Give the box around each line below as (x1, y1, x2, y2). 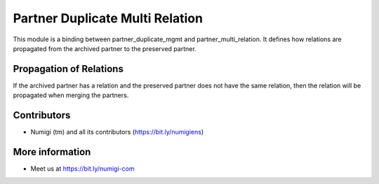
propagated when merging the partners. (13, 91, 129, 99)
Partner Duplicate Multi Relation (13, 10, 204, 26)
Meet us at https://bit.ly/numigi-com (30, 164, 135, 173)
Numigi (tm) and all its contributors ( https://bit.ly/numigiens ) (30, 128, 204, 136)
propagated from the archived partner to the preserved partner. (13, 44, 197, 52)
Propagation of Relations (13, 63, 124, 75)
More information (13, 146, 91, 157)
